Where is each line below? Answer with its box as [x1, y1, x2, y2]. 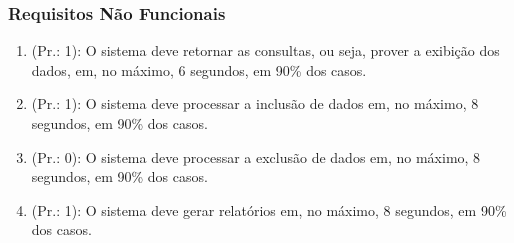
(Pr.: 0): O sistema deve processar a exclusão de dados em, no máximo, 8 [31, 146, 481, 167]
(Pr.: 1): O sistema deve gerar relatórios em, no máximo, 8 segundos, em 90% [31, 199, 507, 220]
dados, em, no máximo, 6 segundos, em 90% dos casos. [31, 59, 367, 80]
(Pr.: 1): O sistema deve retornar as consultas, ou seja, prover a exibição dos [31, 40, 500, 61]
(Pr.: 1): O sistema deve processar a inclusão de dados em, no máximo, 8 [31, 93, 479, 114]
